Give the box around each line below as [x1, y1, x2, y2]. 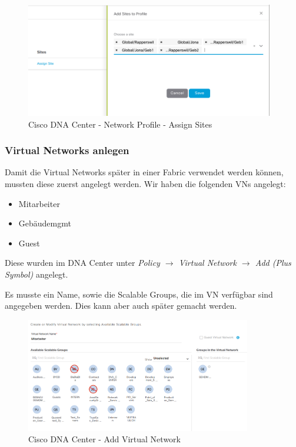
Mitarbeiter [18, 197, 60, 209]
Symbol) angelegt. [5, 268, 68, 280]
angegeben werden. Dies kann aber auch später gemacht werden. [5, 299, 237, 312]
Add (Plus [255, 256, 291, 269]
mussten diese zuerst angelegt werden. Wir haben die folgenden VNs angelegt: [5, 177, 286, 189]
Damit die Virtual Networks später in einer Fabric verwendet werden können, [5, 166, 284, 178]
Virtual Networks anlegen [5, 143, 129, 158]
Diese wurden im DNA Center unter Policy [5, 256, 160, 269]
